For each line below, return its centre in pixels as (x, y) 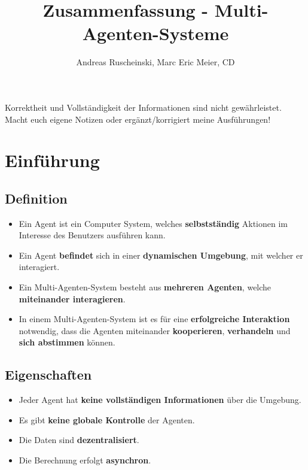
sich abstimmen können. (67, 342)
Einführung (52, 160)
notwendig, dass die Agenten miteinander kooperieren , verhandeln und (155, 330)
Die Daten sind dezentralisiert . (79, 440)
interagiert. (39, 267)
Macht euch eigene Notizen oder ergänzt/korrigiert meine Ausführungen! (138, 119)
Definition (36, 198)
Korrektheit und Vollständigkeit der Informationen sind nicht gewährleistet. (143, 107)
